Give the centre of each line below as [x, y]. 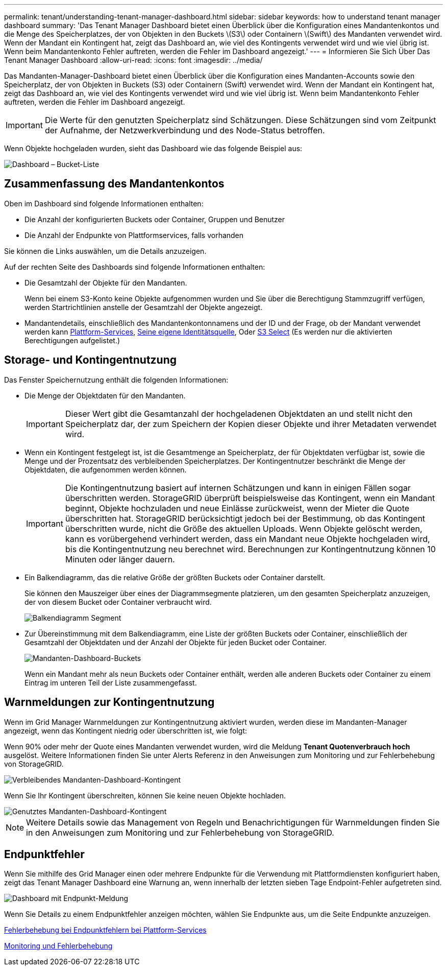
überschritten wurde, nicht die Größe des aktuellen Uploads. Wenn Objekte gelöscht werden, [244, 528]
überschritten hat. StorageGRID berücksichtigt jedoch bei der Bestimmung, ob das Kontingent [245, 518]
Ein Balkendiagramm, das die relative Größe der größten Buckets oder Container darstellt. [175, 577]
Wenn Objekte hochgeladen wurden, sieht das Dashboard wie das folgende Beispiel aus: [153, 148]
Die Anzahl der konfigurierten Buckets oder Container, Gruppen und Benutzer [155, 219]
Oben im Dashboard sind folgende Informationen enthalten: [104, 203]
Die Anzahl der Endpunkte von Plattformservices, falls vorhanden [134, 235]
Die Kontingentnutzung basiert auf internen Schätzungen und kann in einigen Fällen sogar [238, 488]
